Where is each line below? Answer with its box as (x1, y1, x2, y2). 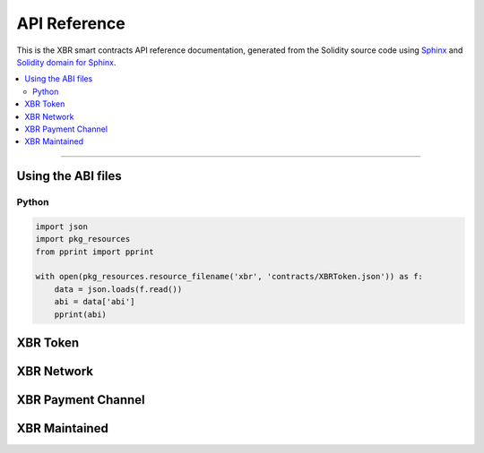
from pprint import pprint (35, 246, 154, 257)
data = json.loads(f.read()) (54, 284, 183, 295)
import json (35, 221, 89, 232)
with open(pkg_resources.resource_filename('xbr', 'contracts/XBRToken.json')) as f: (35, 271, 423, 282)
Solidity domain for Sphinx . (16, 56, 117, 67)
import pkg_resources (35, 234, 131, 244)
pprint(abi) (54, 309, 108, 320)
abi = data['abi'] (54, 296, 135, 307)
